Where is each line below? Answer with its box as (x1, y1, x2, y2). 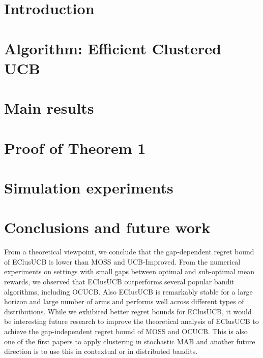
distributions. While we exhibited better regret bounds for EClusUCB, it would (4, 306, 252, 316)
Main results (4, 97, 94, 118)
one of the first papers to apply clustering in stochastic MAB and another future (4, 336, 255, 346)
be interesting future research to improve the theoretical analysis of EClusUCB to (4, 316, 259, 327)
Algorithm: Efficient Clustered (4, 38, 221, 58)
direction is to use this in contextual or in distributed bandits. (4, 346, 198, 356)
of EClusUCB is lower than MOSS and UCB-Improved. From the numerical (4, 256, 241, 267)
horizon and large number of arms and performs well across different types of (4, 296, 244, 307)
